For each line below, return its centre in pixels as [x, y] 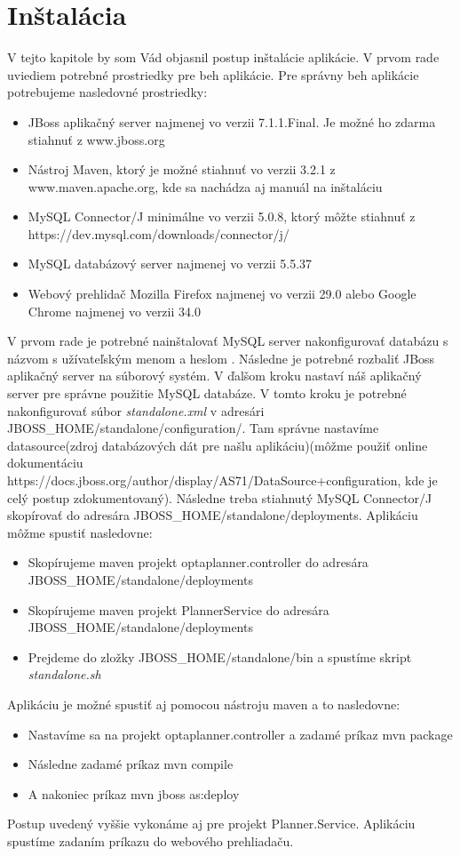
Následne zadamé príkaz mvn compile [131, 764]
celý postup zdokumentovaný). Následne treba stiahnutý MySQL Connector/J [220, 497]
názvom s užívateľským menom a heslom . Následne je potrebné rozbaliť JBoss [221, 358]
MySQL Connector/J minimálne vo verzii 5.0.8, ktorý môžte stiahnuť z [222, 216]
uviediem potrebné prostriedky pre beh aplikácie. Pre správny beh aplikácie [213, 74]
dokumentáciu [45, 463]
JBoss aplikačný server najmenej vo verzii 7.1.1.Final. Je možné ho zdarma [232, 121]
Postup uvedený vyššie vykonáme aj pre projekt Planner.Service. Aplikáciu [211, 824]
